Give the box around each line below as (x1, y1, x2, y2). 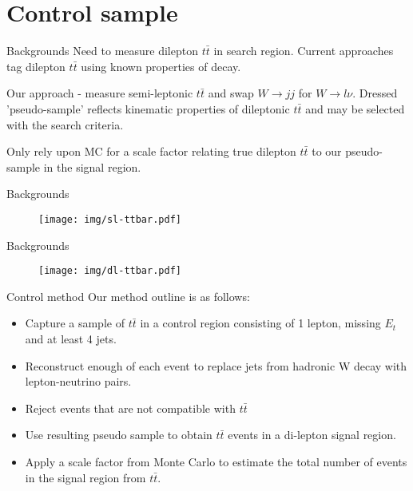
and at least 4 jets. (25, 330, 117, 346)
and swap (208, 85, 254, 101)
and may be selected (305, 100, 405, 117)
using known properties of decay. (81, 57, 241, 74)
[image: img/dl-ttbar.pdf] (38, 265, 181, 277)
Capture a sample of (25, 315, 125, 331)
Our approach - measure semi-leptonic (6, 85, 193, 101)
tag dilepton (6, 57, 66, 74)
